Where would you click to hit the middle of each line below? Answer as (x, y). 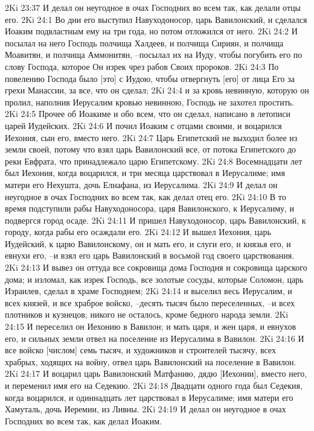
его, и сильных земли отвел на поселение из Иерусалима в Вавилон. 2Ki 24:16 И (155, 338)
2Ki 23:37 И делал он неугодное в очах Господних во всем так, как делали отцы (153, 7)
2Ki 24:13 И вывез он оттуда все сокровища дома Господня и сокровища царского (156, 267)
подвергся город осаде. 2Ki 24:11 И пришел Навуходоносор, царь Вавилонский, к (155, 220)
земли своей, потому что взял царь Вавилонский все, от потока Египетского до (151, 149)
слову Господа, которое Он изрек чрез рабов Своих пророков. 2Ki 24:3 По (142, 66)
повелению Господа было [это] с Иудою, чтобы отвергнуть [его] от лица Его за (150, 78)
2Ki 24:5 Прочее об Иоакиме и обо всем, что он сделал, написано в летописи (148, 114)
